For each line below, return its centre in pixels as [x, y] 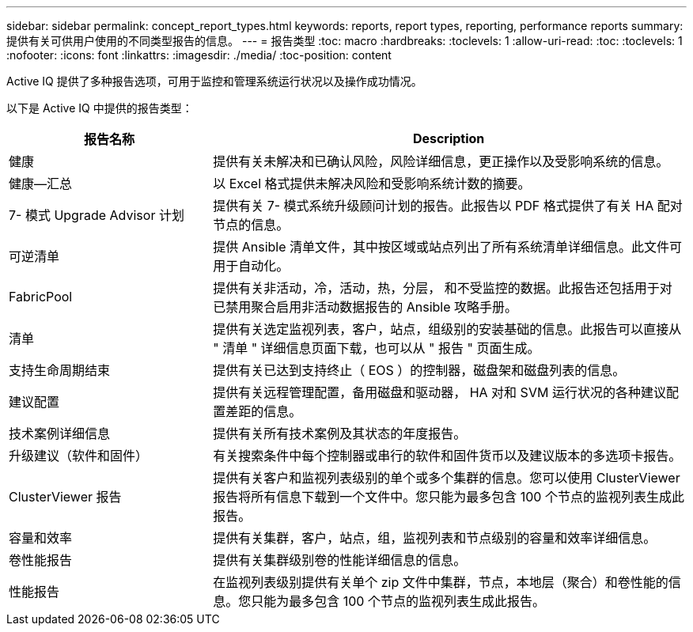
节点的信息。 [251, 225]
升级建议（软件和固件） [79, 456]
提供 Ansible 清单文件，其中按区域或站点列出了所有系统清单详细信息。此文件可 [448, 247]
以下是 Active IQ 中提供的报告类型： [100, 108]
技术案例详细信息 [60, 433]
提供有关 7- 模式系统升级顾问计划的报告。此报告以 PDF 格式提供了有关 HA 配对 [448, 206]
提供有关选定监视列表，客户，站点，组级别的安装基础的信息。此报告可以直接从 [447, 329]
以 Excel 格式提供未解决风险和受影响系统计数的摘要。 [372, 184]
